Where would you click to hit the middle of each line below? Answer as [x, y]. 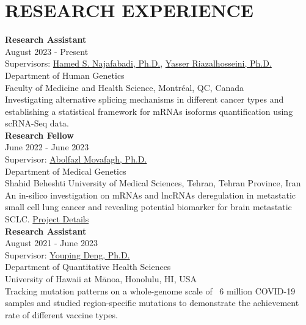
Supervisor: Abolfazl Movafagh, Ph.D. [76, 159]
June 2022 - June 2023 [47, 147]
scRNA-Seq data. [37, 123]
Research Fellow [40, 135]
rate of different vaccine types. [61, 314]
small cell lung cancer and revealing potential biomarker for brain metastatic [148, 207]
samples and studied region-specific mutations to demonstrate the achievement [152, 303]
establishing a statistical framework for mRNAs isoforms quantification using [149, 111]
